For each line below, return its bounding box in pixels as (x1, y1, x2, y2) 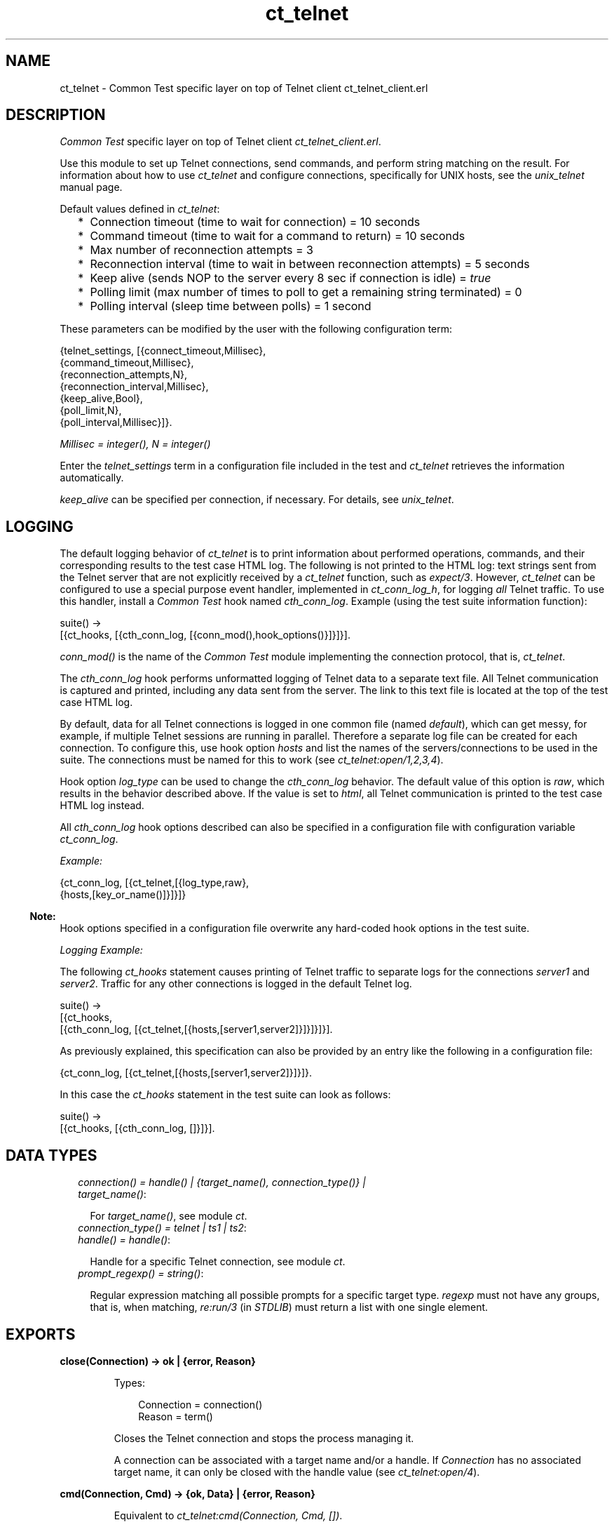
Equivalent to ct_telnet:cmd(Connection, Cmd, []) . (114, 1509, 343, 1521)
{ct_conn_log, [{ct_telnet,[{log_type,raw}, (60, 876, 250, 889)
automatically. (60, 472, 124, 484)
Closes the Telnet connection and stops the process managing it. (114, 1432, 414, 1444)
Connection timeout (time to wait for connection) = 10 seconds (90, 215, 421, 229)
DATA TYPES (6, 1146, 97, 1164)
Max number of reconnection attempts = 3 (90, 243, 313, 258)
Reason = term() (138, 1410, 213, 1422)
